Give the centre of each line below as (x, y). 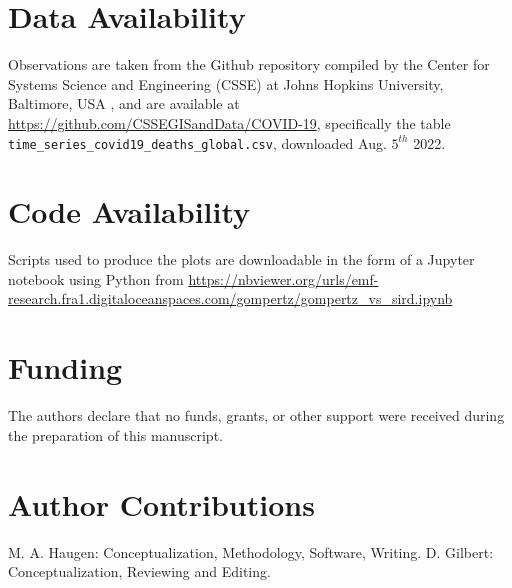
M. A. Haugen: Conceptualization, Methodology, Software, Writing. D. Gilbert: (251, 551)
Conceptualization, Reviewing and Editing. (139, 571)
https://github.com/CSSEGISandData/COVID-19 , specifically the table (229, 122)
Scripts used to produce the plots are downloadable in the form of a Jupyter (241, 259)
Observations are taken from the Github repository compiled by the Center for (249, 64)
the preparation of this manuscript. (115, 434)
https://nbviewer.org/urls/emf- (283, 278)
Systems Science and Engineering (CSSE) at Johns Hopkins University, (226, 83)
